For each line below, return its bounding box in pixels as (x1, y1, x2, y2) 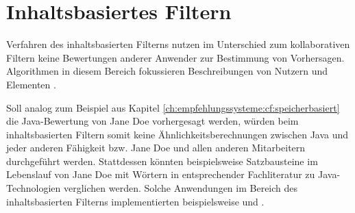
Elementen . (6, 77, 56, 91)
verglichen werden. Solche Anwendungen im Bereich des (63, 181, 298, 195)
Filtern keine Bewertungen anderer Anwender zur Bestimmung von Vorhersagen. (6, 50, 345, 64)
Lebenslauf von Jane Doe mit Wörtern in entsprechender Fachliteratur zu (6, 167, 315, 181)
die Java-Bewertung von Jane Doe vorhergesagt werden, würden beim (6, 114, 299, 128)
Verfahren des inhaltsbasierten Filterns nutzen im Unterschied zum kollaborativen (6, 37, 350, 51)
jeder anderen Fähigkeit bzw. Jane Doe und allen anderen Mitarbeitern (6, 140, 306, 155)
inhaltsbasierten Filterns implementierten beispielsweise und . (6, 194, 265, 208)
